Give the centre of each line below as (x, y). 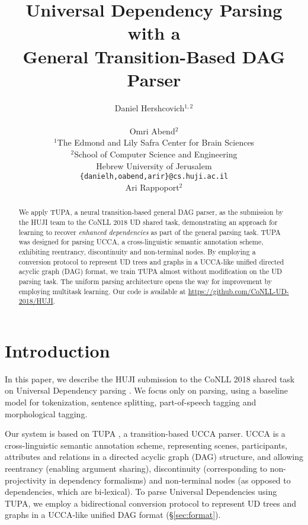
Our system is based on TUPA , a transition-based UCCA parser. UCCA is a (145, 434)
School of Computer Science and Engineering (156, 154)
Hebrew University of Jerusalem (154, 165)
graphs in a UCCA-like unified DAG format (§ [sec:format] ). (113, 515)
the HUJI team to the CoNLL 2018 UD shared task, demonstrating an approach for (148, 222)
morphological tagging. (46, 413)
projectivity (26, 480)
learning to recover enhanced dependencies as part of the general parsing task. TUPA (150, 232)
